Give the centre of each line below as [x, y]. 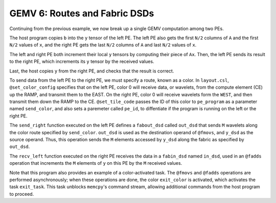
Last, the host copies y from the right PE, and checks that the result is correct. [92, 71]
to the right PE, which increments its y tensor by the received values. [82, 62]
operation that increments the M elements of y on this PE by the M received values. [96, 163]
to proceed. [22, 194]
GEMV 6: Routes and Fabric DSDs [82, 13]
